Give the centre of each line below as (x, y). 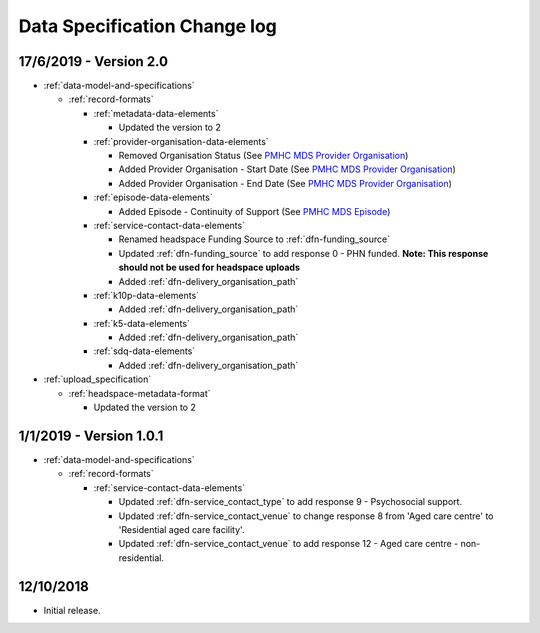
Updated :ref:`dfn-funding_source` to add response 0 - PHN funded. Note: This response (303, 253)
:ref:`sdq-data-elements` (144, 351)
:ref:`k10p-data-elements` (146, 295)
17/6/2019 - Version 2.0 (93, 61)
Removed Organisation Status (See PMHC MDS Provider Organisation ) (263, 156)
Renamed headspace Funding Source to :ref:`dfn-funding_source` (254, 239)
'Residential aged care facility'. (181, 529)
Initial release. (72, 610)
